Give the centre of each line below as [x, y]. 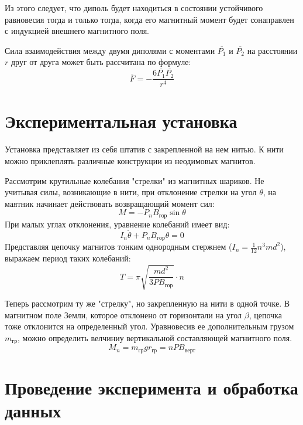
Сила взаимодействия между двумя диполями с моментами [110, 50]
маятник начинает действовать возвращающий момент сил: [110, 203]
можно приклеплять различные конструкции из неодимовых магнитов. [130, 160]
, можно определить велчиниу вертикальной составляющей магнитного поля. [155, 337]
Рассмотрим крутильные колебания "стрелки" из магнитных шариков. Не [135, 180]
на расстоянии [272, 50]
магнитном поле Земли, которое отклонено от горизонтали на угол [123, 314]
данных [33, 411]
